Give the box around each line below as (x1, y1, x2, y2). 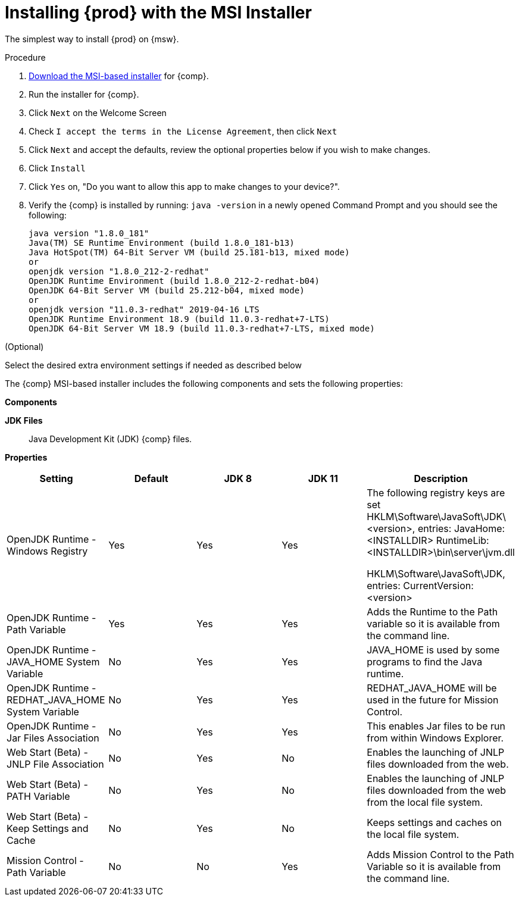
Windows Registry (7, 545, 88, 557)
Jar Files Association (7, 731, 99, 744)
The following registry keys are (367, 486, 505, 499)
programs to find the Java (367, 655, 483, 668)
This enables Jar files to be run (367, 719, 505, 732)
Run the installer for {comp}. (29, 89, 139, 99)
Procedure (5, 52, 46, 62)
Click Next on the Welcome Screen (29, 107, 167, 118)
